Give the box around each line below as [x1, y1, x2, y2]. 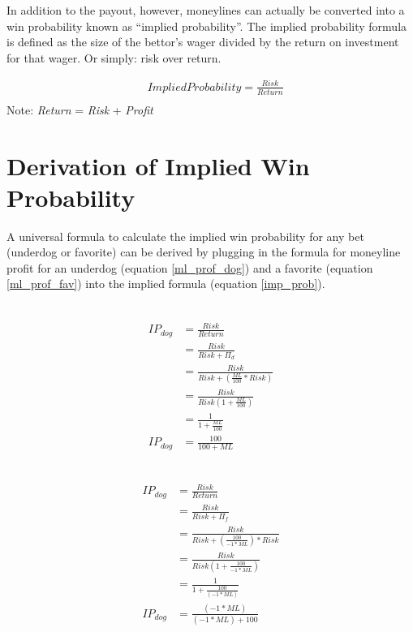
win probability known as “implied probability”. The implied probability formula [6, 17, 407, 34]
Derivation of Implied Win [6, 148, 310, 182]
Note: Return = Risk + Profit [6, 101, 153, 118]
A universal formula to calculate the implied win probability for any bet [6, 227, 364, 244]
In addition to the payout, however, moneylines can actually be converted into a [6, 2, 405, 18]
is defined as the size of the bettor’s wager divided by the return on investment [6, 33, 399, 50]
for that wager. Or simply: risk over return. [6, 49, 222, 66]
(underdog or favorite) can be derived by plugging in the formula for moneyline [6, 243, 401, 260]
